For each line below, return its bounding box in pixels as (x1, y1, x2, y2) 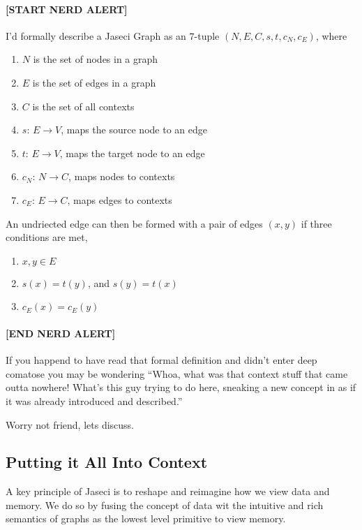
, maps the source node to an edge (61, 122, 207, 137)
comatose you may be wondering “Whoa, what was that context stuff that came (6, 366, 348, 381)
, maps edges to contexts (67, 192, 172, 207)
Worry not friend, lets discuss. (6, 417, 135, 432)
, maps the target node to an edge (59, 145, 205, 160)
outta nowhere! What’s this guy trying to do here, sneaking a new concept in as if (6, 380, 356, 395)
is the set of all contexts (32, 98, 135, 113)
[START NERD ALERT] (6, 1, 128, 16)
